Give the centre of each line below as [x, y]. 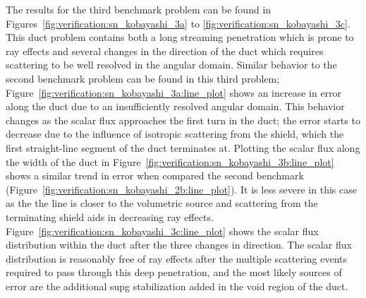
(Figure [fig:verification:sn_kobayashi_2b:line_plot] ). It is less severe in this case [181, 189]
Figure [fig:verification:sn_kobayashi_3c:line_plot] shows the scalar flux [162, 231]
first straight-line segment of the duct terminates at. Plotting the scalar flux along [183, 147]
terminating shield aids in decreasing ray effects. [110, 216]
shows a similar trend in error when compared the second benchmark [155, 175]
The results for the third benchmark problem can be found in [139, 9]
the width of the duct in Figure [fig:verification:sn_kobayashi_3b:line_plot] [170, 161]
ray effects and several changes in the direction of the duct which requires [165, 50]
